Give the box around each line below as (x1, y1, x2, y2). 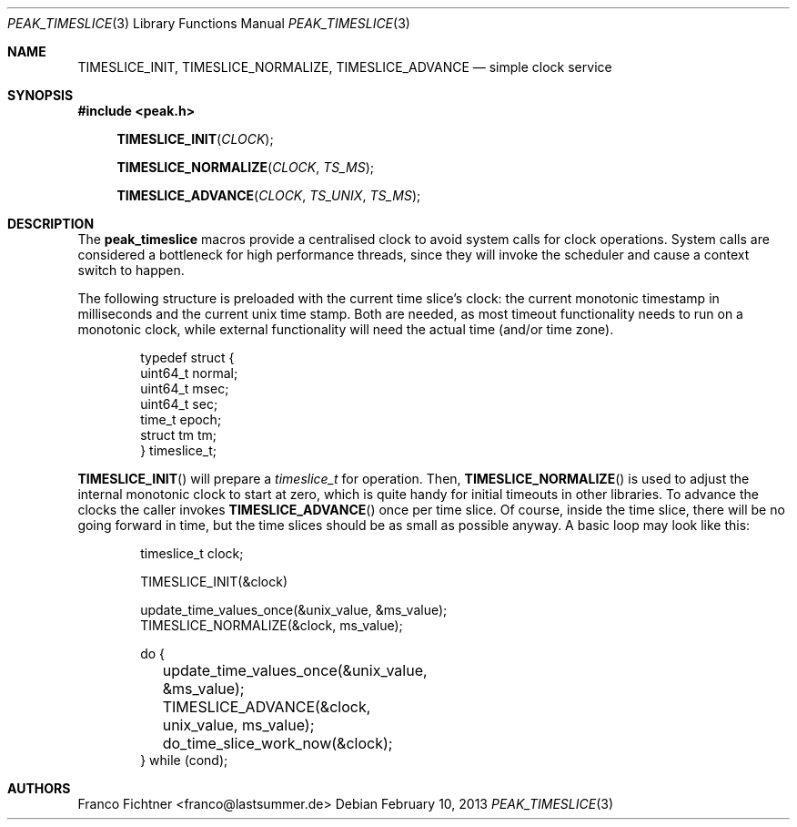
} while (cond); (140, 752, 228, 768)
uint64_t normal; (140, 365, 238, 381)
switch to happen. (77, 262, 185, 278)
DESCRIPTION (7, 216, 95, 231)
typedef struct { (140, 350, 235, 365)
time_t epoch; (140, 412, 222, 427)
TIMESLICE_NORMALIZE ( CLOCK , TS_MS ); (116, 159, 375, 175)
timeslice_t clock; (140, 546, 244, 561)
